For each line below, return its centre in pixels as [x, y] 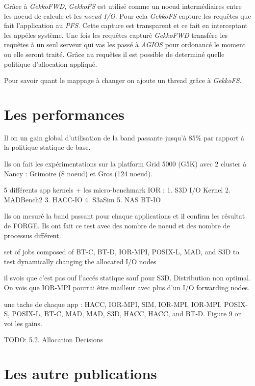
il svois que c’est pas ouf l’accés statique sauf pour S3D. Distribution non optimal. [127, 278]
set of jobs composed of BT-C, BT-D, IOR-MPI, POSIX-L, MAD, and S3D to [122, 252]
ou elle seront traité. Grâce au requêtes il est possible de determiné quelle [114, 54]
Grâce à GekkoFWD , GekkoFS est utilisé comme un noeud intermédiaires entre [123, 6]
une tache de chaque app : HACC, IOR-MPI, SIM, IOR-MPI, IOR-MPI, [113, 304]
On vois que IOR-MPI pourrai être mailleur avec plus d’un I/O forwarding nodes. [127, 287]
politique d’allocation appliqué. [51, 64]
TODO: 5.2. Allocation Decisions [53, 340]
